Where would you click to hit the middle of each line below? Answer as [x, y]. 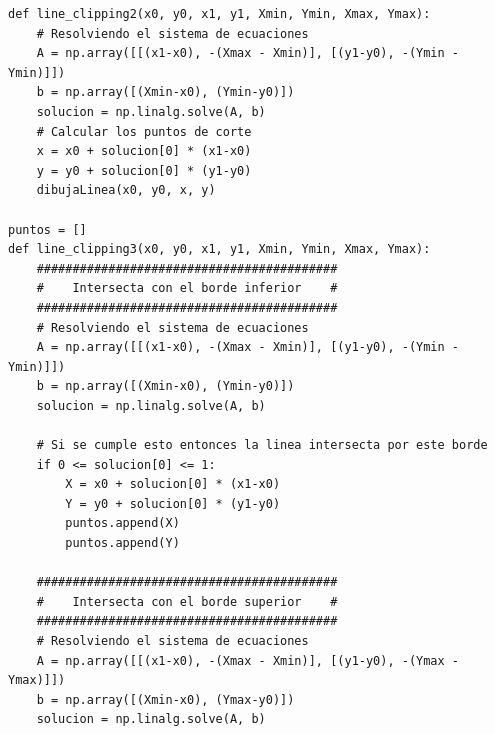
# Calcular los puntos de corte [144, 131]
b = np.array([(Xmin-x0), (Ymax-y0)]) [165, 699]
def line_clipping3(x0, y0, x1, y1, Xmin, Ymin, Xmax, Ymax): [219, 249]
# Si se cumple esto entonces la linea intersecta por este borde [262, 445]
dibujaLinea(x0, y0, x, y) [126, 190]
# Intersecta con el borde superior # [187, 601]
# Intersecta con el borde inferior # [187, 288]
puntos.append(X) [122, 523]
